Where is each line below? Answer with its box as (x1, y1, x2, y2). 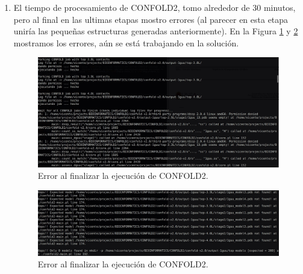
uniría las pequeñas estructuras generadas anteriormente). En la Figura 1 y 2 (13, 25, 298, 37)
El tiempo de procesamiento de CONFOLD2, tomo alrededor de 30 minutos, (13, 1, 296, 13)
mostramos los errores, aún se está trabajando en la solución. (13, 36, 239, 49)
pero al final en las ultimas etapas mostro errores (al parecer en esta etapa (13, 13, 289, 25)
